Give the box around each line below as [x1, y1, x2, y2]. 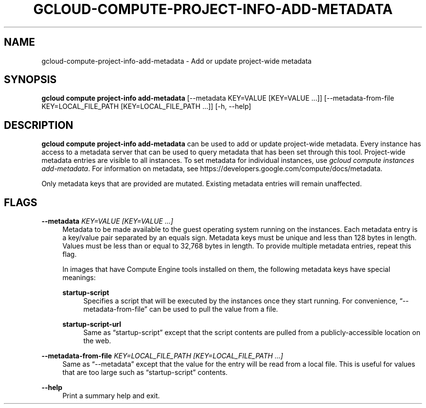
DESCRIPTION [4, 119, 73, 131]
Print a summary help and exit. [62, 391, 160, 400]
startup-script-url [62, 320, 122, 329]
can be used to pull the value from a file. [149, 305, 278, 314]
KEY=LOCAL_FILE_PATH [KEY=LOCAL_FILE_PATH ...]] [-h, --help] [41, 102, 251, 111]
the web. [83, 337, 111, 345]
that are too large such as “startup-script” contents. [62, 368, 228, 377]
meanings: [62, 273, 96, 282]
